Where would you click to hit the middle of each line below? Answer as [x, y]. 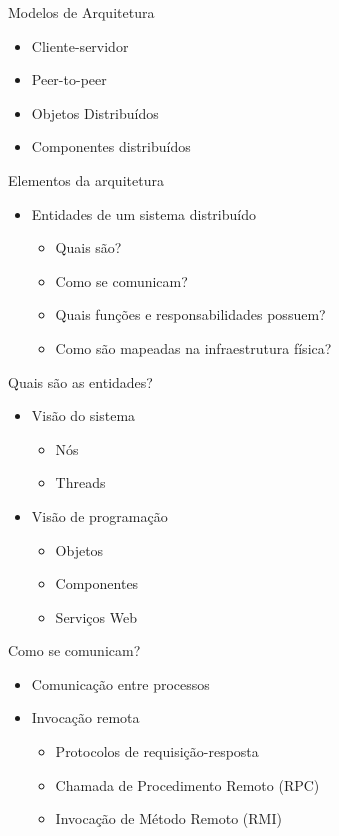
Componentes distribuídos [111, 146]
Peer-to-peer [69, 79]
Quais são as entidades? [80, 381]
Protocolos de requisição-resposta [157, 751]
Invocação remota [85, 717]
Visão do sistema [83, 415]
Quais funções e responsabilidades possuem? [190, 314]
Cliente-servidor [80, 45]
